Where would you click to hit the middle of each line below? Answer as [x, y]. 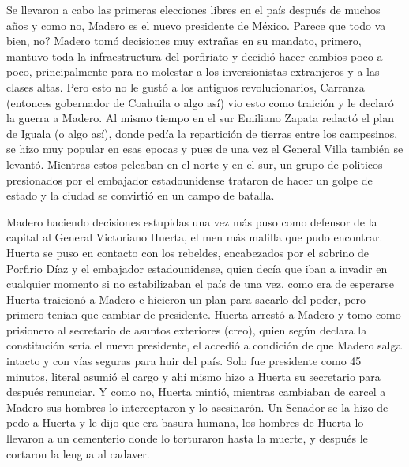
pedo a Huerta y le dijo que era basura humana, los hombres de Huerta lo [185, 422]
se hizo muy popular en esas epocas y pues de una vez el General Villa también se [205, 149]
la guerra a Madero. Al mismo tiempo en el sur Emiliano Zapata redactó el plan [200, 118]
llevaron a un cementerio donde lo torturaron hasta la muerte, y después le [187, 438]
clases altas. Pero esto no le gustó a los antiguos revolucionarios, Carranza [186, 86]
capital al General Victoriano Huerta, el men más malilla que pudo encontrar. [195, 237]
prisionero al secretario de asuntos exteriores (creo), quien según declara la [187, 329]
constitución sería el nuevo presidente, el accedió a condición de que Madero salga [204, 345]
